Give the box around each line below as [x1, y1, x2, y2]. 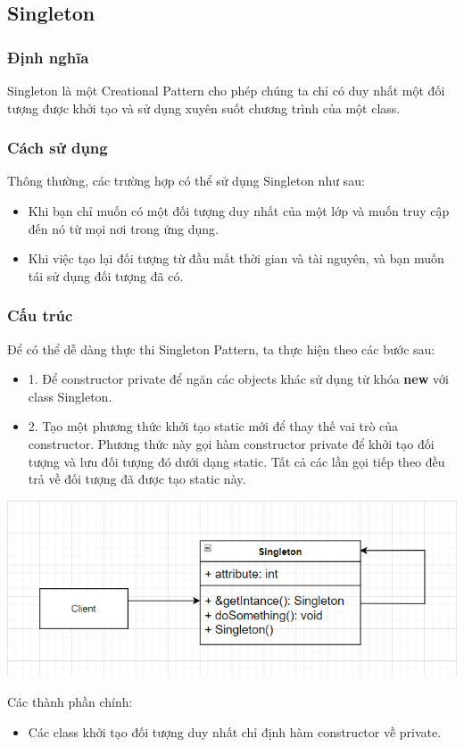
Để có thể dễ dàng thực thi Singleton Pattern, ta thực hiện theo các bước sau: [7, 339, 435, 358]
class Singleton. [28, 386, 112, 405]
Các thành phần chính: [7, 693, 133, 711]
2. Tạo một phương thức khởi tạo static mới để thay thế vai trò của [28, 417, 399, 436]
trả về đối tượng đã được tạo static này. [28, 469, 246, 488]
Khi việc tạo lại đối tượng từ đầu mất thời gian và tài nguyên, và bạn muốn [28, 249, 444, 268]
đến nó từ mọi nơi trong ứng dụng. [28, 219, 219, 237]
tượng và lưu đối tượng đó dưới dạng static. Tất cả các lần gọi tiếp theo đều [28, 452, 445, 470]
